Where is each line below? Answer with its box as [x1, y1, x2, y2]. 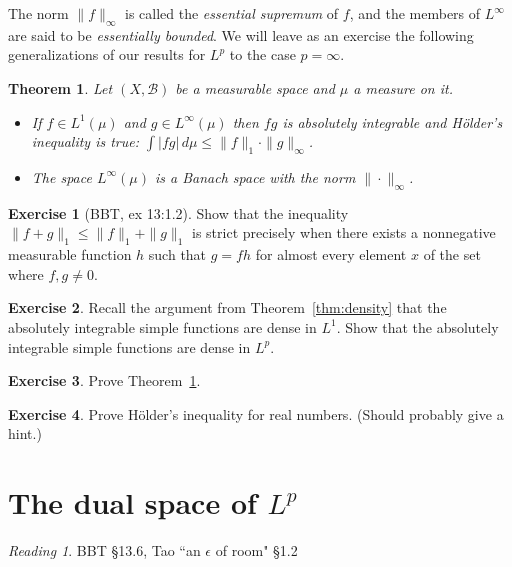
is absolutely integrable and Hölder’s [282, 111, 503, 132]
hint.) [8, 423, 42, 444]
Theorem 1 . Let [8, 77, 113, 98]
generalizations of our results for [8, 44, 206, 65]
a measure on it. [353, 77, 453, 98]
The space [31, 166, 92, 187]
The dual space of [8, 482, 257, 523]
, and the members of [349, 3, 481, 23]
